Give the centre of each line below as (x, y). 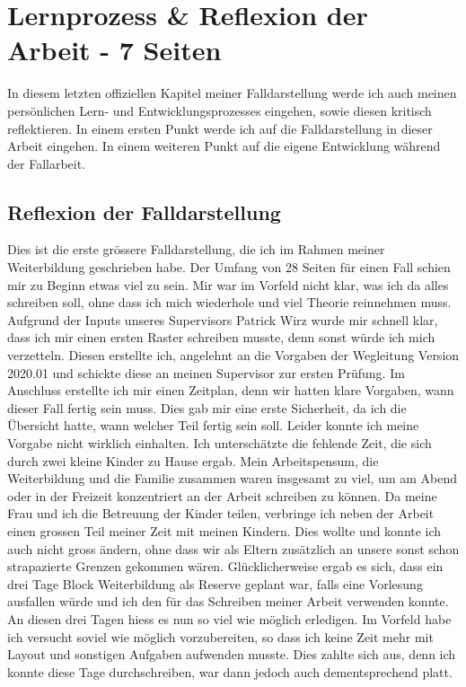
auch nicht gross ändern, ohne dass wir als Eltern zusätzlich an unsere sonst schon (233, 548)
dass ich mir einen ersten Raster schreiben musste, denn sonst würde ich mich (221, 337)
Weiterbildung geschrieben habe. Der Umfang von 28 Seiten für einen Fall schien (229, 267)
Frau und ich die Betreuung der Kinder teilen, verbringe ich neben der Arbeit (221, 513)
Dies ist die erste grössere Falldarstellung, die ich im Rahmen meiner (196, 249)
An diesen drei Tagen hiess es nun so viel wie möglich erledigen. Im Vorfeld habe (229, 618)
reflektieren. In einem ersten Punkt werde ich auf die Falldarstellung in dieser (220, 128)
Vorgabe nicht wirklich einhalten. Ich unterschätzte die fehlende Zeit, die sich (220, 443)
